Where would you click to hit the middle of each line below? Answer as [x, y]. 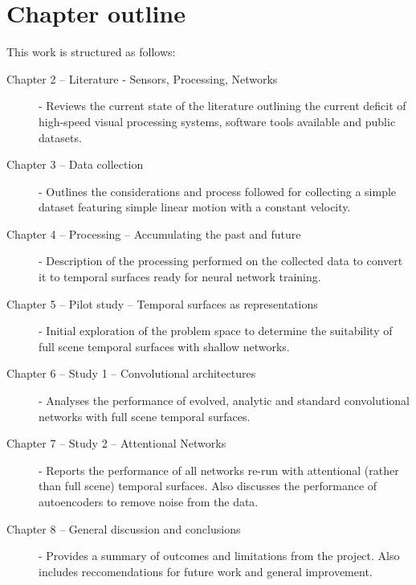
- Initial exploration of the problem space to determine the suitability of [216, 331]
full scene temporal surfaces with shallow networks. [164, 346]
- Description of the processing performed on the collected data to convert [221, 261]
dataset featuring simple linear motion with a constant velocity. [195, 207]
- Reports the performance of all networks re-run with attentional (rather [219, 470]
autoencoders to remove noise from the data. [149, 501]
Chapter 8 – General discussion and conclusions [124, 528]
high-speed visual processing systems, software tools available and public [217, 121]
